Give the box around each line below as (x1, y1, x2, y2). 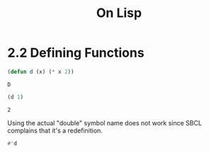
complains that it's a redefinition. (7, 126, 103, 135)
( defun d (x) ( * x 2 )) (7, 68, 74, 75)
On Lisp (96, 5, 142, 21)
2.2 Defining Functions (7, 45, 145, 61)
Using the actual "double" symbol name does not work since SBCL (7, 118, 202, 127)
